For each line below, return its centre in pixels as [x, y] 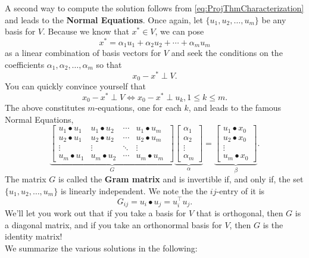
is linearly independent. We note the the [134, 190]
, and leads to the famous [235, 108]
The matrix [26, 179]
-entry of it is [241, 190]
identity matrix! [34, 236]
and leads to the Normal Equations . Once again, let [104, 19]
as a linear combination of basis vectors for [83, 53]
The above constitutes [45, 108]
